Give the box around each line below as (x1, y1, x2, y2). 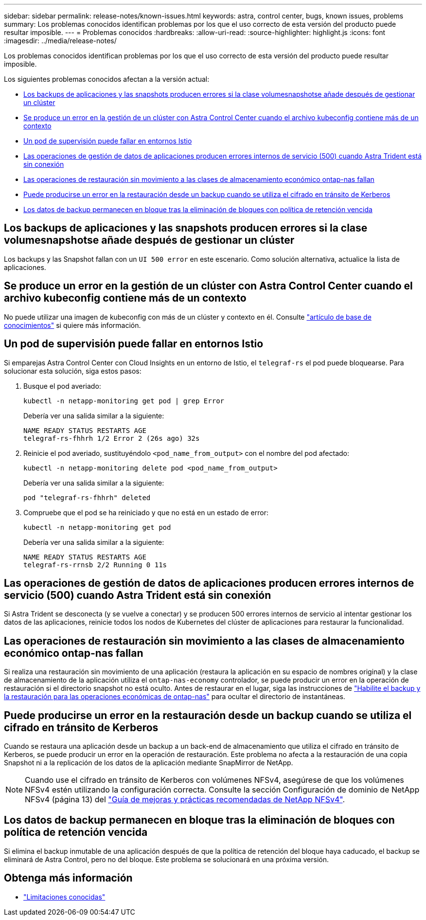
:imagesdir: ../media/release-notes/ (4, 36, 117, 45)
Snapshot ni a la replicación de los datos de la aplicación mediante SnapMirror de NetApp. (4, 758, 293, 767)
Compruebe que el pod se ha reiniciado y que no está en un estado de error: (23, 508, 268, 517)
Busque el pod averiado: (23, 381, 101, 390)
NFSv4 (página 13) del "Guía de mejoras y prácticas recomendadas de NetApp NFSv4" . (25, 794, 345, 805)
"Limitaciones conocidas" (23, 892, 106, 901)
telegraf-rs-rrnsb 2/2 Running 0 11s (23, 560, 167, 569)
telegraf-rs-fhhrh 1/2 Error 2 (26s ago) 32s (23, 434, 200, 442)
